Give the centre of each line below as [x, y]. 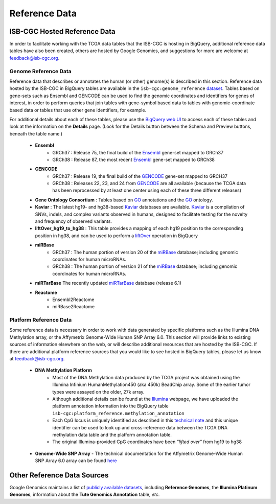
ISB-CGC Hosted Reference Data [62, 31]
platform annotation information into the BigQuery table [110, 406]
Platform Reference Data [41, 320]
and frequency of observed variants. [74, 221]
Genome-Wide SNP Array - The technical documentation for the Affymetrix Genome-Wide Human [139, 453]
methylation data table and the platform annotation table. [112, 434]
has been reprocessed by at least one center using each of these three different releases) [147, 190]
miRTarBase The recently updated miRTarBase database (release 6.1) [108, 283]
